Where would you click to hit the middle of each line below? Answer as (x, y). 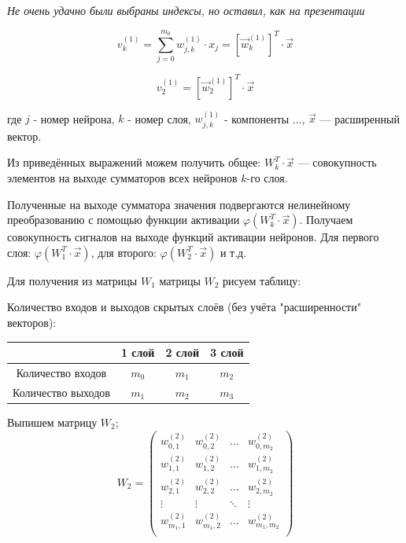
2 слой (182, 352)
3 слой (227, 352)
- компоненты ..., (264, 118)
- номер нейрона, (74, 118)
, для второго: (124, 252)
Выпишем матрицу (52, 422)
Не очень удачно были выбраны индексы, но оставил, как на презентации (186, 10)
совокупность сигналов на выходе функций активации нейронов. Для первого (193, 237)
